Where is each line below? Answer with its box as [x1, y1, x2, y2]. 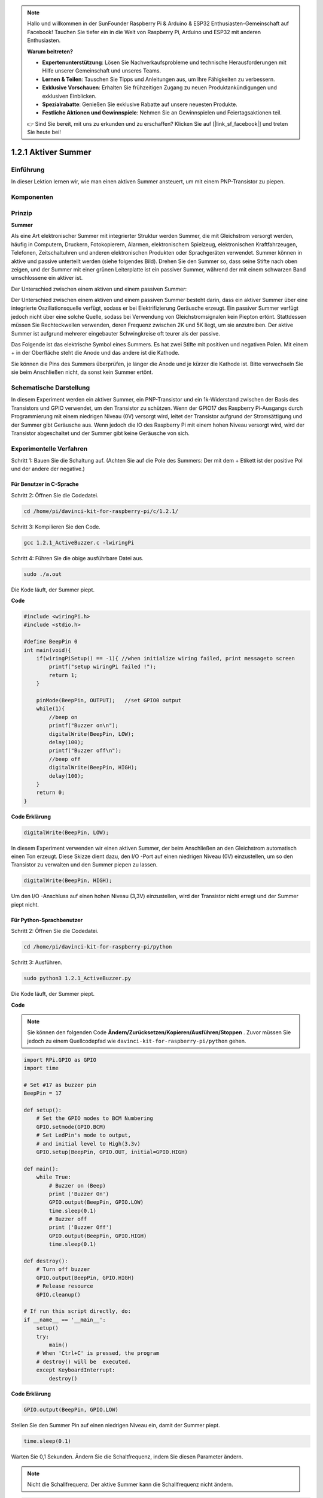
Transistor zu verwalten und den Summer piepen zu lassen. [11, 861, 158, 868]
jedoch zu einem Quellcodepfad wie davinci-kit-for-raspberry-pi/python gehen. [27, 1037, 246, 1044]
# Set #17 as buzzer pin [23, 1082, 97, 1088]
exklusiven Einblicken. [42, 92, 97, 99]
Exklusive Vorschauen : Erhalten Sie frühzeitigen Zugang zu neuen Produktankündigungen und [42, 84, 278, 91]
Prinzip [11, 209, 33, 217]
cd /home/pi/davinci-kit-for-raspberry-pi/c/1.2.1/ [23, 508, 179, 515]
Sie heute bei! [27, 129, 61, 136]
